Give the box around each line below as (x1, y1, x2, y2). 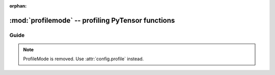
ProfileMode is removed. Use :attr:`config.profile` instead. (23, 56, 144, 62)
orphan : (9, 3, 27, 9)
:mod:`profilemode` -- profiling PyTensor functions (9, 16, 175, 25)
